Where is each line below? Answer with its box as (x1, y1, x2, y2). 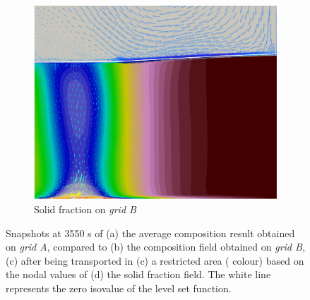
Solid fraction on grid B (34, 202, 136, 217)
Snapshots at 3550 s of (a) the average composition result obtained (6, 225, 295, 240)
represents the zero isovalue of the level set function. (6, 281, 232, 296)
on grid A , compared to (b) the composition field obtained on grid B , (6, 239, 305, 254)
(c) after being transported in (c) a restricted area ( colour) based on (6, 253, 304, 268)
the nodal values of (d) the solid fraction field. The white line (6, 267, 271, 282)
